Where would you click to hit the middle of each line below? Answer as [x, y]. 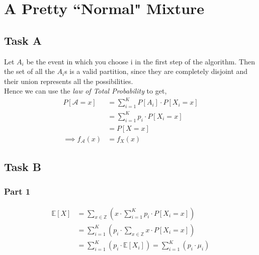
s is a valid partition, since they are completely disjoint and [156, 71]
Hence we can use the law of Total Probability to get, [85, 91]
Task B [23, 167]
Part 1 [17, 191]
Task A [23, 40]
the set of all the [29, 71]
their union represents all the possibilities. [69, 81]
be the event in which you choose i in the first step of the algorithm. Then [141, 61]
